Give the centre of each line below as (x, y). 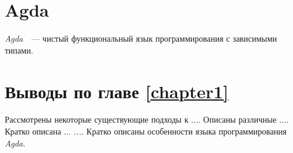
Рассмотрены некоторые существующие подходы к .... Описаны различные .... (147, 119)
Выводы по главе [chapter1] (117, 91)
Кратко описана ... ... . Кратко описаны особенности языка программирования (146, 131)
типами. (19, 50)
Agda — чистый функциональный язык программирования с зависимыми (141, 38)
